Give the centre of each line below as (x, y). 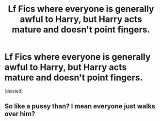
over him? (20, 114)
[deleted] (14, 91)
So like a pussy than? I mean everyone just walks (80, 106)
